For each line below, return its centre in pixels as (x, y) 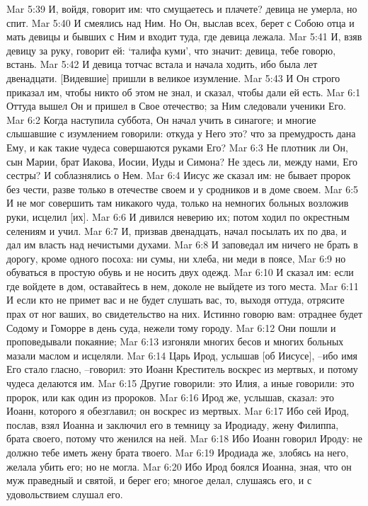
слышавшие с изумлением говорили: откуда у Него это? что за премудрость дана (181, 133)
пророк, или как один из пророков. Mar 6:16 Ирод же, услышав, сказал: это (170, 397)
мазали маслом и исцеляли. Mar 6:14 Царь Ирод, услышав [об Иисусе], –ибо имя (182, 355)
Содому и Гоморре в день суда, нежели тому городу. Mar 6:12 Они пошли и (171, 327)
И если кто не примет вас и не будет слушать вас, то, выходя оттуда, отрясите (176, 300)
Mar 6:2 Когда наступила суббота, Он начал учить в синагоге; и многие (161, 119)
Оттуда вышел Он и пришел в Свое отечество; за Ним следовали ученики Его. (176, 106)
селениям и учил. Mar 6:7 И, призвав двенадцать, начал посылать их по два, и (177, 230)
